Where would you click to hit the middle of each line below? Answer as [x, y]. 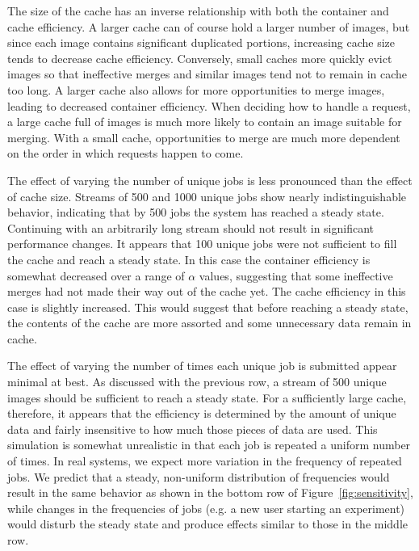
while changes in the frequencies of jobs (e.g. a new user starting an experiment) [206, 508]
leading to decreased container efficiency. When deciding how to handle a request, [209, 105]
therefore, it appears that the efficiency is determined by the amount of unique [202, 413]
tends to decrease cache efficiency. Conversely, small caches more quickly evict [200, 58]
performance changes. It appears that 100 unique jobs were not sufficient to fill [202, 244]
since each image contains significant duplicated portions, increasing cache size [201, 42]
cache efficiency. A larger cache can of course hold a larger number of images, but [209, 26]
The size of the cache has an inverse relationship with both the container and [198, 11]
